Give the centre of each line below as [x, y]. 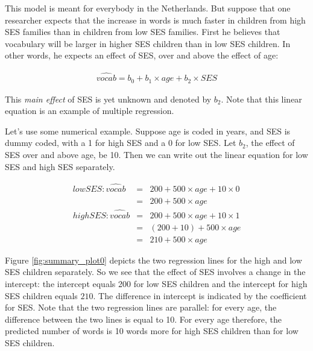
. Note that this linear [261, 99]
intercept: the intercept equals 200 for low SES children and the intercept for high [156, 284]
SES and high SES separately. [60, 166]
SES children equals [41, 295]
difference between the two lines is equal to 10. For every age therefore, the [143, 319]
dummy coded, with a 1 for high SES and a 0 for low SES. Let [121, 143]
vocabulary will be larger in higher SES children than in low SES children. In [148, 43]
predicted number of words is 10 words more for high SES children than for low [152, 331]
